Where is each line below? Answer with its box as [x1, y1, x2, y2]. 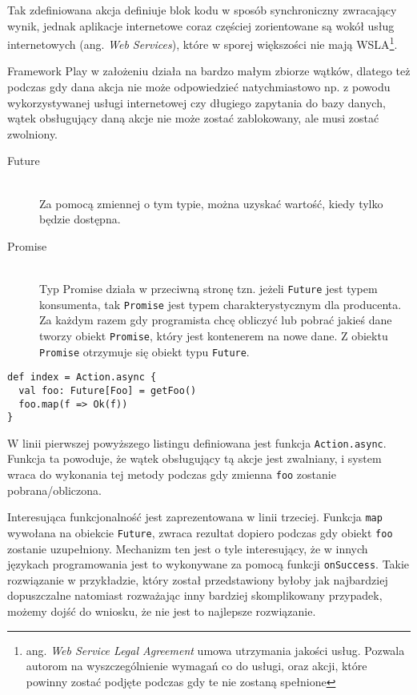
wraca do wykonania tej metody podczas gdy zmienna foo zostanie [7, 466, 336, 483]
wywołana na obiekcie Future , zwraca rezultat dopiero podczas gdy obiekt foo [7, 524, 393, 540]
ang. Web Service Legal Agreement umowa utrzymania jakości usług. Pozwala [26, 641, 405, 658]
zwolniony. [7, 125, 58, 142]
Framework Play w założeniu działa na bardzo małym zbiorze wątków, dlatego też [7, 62, 411, 79]
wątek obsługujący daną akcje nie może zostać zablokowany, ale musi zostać [7, 110, 379, 127]
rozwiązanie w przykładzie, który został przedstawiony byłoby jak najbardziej [7, 571, 388, 588]
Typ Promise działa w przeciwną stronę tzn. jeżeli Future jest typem [39, 279, 378, 296]
